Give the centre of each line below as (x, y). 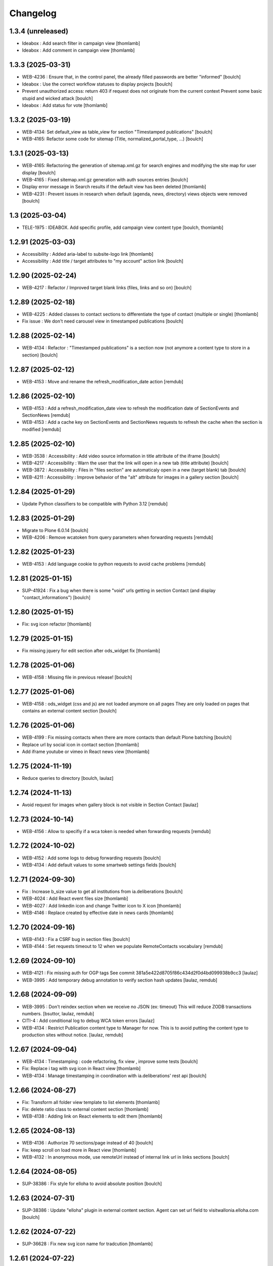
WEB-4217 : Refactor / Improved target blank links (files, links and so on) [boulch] (107, 288)
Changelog (33, 13)
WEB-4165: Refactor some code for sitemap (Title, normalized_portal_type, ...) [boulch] (112, 139)
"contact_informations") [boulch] (56, 598)
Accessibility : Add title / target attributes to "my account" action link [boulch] (103, 261)
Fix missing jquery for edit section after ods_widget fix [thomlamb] (91, 651)
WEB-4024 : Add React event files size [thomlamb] (75, 898)
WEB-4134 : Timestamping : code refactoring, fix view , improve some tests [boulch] (110, 1061)
